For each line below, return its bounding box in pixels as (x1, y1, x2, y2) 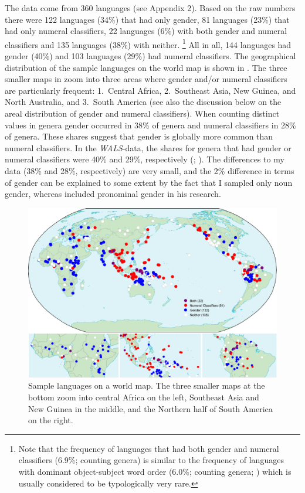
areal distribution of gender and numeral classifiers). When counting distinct (5, 107, 280, 119)
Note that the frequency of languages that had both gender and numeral (18, 442, 279, 454)
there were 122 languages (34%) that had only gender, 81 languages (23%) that (5, 13, 290, 25)
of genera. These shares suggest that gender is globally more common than (5, 130, 273, 142)
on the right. (28, 414, 73, 426)
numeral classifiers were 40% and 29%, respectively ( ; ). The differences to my (5, 153, 284, 165)
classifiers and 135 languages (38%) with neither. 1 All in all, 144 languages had (5, 36, 292, 50)
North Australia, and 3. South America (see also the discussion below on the (5, 96, 282, 108)
